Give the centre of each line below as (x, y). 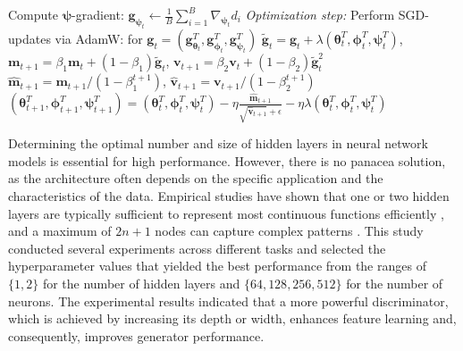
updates (29, 38)
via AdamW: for (99, 38)
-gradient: (98, 14)
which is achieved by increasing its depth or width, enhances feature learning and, (232, 318)
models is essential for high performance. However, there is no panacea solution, (227, 160)
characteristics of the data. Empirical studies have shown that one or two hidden (229, 195)
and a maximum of (60, 231)
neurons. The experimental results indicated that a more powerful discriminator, (228, 301)
